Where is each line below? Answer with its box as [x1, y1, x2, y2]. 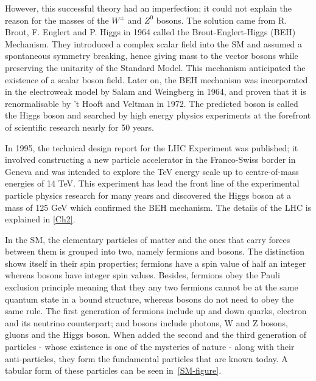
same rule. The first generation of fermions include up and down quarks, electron [5, 304, 307, 317]
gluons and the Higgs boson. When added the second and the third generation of [5, 328, 307, 341]
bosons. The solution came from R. [156, 13, 287, 26]
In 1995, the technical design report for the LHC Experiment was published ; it [5, 141, 298, 154]
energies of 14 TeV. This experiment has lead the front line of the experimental [5, 177, 300, 190]
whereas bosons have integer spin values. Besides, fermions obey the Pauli [5, 269, 280, 281]
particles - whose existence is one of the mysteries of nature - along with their [5, 340, 295, 353]
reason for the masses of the [5, 13, 109, 26]
